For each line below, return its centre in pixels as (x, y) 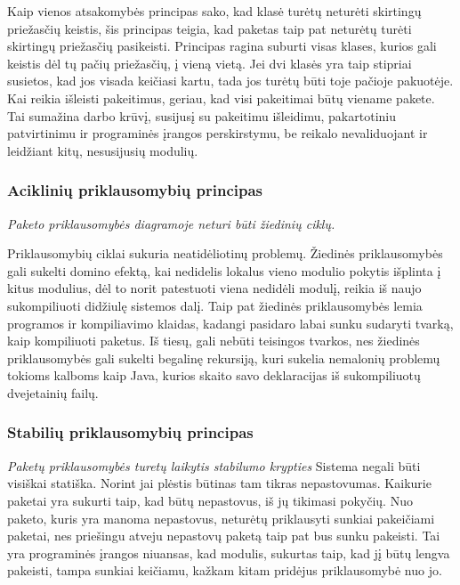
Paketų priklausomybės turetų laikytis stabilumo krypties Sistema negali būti (214, 465)
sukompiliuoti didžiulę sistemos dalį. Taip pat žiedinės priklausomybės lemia (215, 305)
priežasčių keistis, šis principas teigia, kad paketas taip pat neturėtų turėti (210, 28)
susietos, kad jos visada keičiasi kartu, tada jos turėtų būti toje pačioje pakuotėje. (230, 81)
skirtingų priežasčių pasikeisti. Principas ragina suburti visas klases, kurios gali (222, 46)
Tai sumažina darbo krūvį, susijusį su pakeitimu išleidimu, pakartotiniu (202, 115)
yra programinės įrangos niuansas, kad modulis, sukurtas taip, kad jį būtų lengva (229, 552)
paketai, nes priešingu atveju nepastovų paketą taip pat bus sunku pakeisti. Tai (224, 536)
